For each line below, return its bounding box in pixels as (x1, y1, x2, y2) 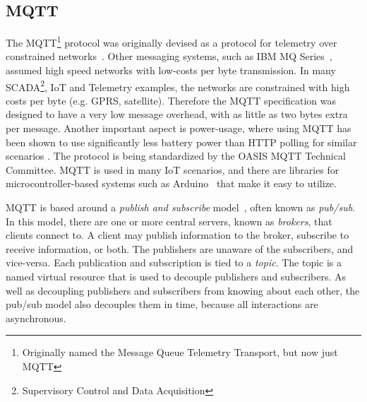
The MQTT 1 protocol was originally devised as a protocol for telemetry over (6, 33, 337, 49)
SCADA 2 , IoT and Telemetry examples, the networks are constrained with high (6, 77, 350, 94)
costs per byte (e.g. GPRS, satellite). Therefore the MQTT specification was (6, 93, 337, 107)
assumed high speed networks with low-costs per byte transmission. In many (6, 63, 336, 78)
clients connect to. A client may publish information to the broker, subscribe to (6, 227, 349, 242)
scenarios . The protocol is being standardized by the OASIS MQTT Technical (6, 148, 346, 163)
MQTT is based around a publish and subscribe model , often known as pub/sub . (6, 200, 356, 215)
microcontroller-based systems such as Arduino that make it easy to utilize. (6, 176, 337, 191)
